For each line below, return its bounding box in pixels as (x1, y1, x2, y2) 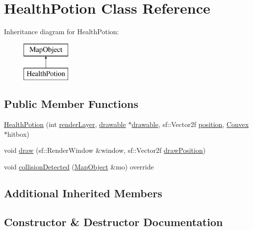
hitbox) (7, 128, 29, 139)
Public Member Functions (4, 96, 138, 111)
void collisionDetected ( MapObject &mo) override (4, 161, 154, 171)
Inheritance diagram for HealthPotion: (4, 26, 119, 37)
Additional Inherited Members (4, 185, 162, 200)
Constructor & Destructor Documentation (4, 214, 223, 229)
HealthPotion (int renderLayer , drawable (4, 119, 126, 129)
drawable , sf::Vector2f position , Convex (131, 119, 249, 129)
